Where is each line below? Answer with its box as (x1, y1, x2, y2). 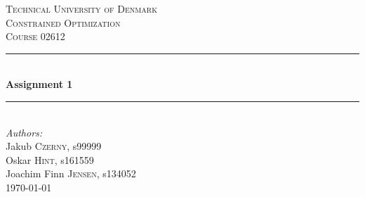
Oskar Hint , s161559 (6, 152, 94, 167)
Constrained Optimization (6, 15, 121, 30)
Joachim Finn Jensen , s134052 (6, 166, 136, 181)
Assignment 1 (6, 77, 73, 91)
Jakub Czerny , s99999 (6, 139, 102, 153)
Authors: (6, 125, 43, 139)
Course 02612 (6, 29, 65, 44)
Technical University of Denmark (6, 1, 157, 15)
